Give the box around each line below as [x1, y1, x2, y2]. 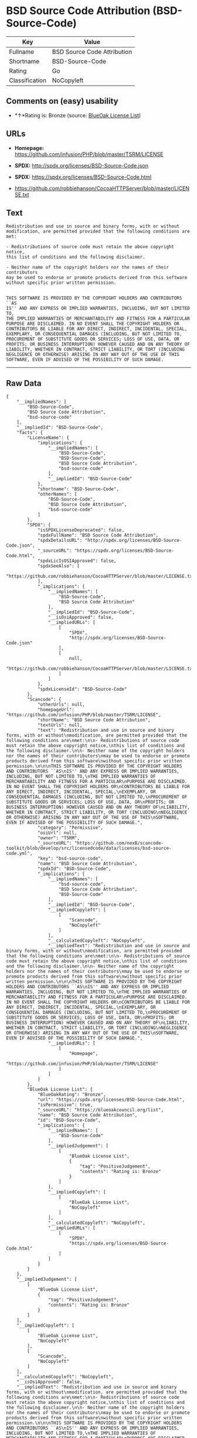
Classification [9, 76, 47, 84]
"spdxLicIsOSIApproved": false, [37, 558, 117, 564]
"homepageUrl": [37, 707, 75, 713]
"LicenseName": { [27, 435, 69, 441]
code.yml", [6, 850, 33, 857]
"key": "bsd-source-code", [37, 856, 104, 862]
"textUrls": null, [37, 723, 83, 728]
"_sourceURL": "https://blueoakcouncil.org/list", [37, 1107, 164, 1113]
